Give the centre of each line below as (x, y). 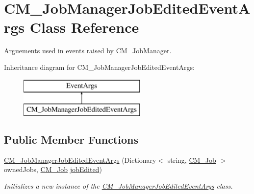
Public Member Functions (71, 140)
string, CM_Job (192, 160)
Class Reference (84, 27)
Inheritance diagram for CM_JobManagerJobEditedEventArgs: (99, 67)
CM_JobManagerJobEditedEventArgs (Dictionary (80, 160)
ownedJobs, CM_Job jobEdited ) (53, 169)
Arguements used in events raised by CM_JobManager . (88, 51)
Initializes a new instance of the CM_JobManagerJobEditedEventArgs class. (118, 186)
